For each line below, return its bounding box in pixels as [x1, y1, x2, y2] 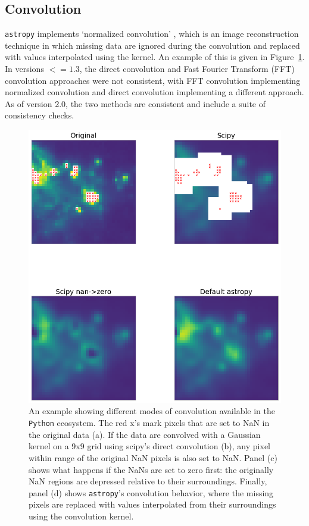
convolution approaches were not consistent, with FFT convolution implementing [5, 74, 301, 86]
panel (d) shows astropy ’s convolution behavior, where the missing [29, 486, 274, 499]
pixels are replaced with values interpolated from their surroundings [29, 498, 276, 511]
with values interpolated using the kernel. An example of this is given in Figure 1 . [5, 51, 305, 63]
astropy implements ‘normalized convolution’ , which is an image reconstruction [5, 27, 299, 40]
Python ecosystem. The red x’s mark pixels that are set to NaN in [29, 417, 270, 429]
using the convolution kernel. [29, 509, 134, 522]
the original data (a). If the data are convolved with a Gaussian [29, 428, 261, 440]
